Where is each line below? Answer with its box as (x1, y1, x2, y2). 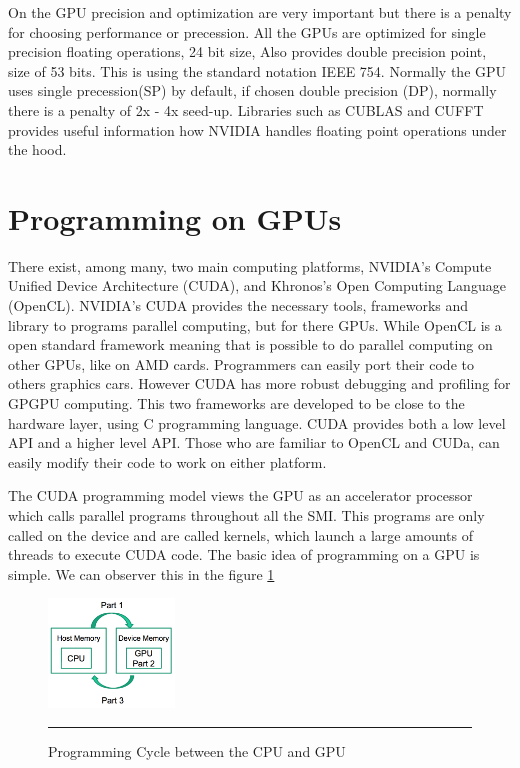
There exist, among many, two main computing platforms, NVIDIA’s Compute (8, 255, 492, 276)
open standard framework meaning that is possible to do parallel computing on (8, 334, 493, 355)
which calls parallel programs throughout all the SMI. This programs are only (8, 505, 485, 525)
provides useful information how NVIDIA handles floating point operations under (8, 119, 507, 140)
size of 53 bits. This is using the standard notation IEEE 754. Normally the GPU (8, 60, 507, 81)
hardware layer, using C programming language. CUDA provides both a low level (8, 412, 506, 433)
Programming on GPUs (8, 197, 342, 238)
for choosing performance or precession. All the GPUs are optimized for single (8, 21, 486, 42)
